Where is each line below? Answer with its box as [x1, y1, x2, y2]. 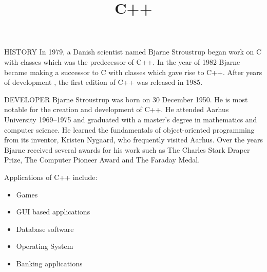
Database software [16, 223, 74, 234]
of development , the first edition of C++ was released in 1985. [4, 77, 203, 87]
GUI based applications [16, 206, 90, 217]
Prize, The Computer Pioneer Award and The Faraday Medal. [4, 154, 200, 165]
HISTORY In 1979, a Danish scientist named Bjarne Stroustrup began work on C [4, 46, 262, 57]
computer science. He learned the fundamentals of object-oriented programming [4, 124, 255, 135]
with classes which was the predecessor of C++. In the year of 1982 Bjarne [4, 56, 240, 67]
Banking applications [16, 258, 83, 268]
